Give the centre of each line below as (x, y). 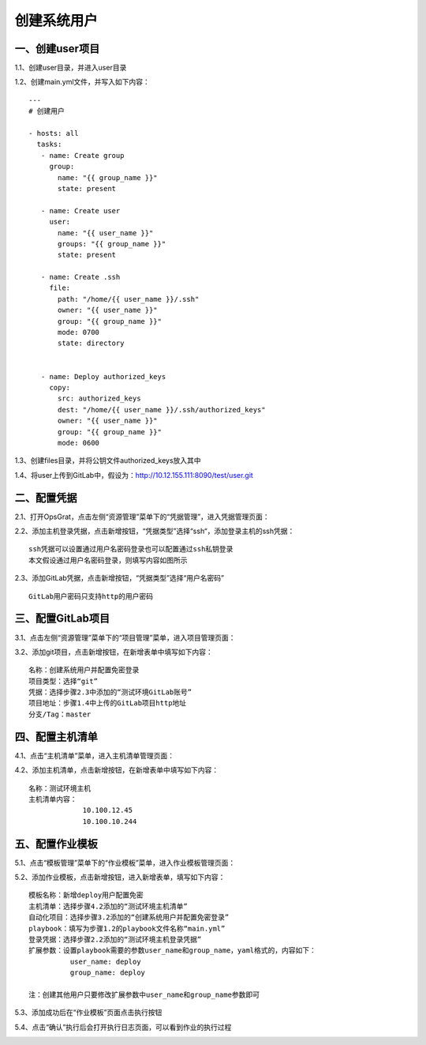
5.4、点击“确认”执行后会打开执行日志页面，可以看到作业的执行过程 (123, 1027)
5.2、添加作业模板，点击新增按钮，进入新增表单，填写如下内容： (120, 877)
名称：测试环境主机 (60, 788)
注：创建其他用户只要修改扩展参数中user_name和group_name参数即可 (144, 994)
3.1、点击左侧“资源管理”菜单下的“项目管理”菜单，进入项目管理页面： (125, 637)
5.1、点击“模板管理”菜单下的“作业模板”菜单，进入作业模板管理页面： (125, 863)
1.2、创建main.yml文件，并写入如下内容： (82, 82)
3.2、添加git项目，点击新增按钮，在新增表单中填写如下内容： (114, 652)
